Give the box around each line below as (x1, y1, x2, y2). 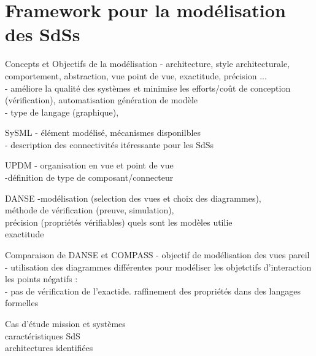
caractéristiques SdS (5, 329, 80, 342)
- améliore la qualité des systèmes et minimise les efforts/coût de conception (5, 81, 291, 94)
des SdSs (5, 22, 80, 47)
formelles (5, 296, 39, 309)
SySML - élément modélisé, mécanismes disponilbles (5, 126, 201, 139)
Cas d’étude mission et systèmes (5, 317, 126, 330)
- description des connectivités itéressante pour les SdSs (5, 138, 214, 151)
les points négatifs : (5, 272, 78, 285)
